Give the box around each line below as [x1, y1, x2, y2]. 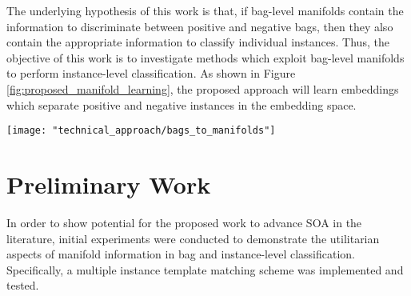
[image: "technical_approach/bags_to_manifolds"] [6, 125, 276, 137]
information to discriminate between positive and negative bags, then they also [6, 18, 393, 34]
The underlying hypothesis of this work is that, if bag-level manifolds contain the [6, 2, 404, 18]
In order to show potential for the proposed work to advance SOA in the [6, 214, 362, 230]
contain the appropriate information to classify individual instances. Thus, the [6, 34, 389, 50]
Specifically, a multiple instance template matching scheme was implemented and [6, 261, 404, 278]
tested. [6, 277, 39, 294]
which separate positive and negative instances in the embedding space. [6, 96, 357, 113]
